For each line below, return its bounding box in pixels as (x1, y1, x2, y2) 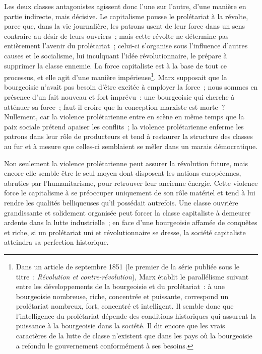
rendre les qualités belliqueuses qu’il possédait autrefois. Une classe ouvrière (4, 197, 238, 207)
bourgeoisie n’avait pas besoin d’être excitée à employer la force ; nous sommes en (4, 82, 258, 92)
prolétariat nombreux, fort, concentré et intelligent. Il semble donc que (16, 301, 234, 311)
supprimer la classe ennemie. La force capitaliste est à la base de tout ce (4, 60, 227, 70)
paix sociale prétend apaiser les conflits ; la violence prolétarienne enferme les (4, 121, 244, 131)
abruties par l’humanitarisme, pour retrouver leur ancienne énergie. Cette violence (4, 177, 258, 188)
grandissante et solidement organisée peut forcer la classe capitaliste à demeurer (4, 207, 251, 218)
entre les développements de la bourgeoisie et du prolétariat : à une (16, 281, 225, 292)
